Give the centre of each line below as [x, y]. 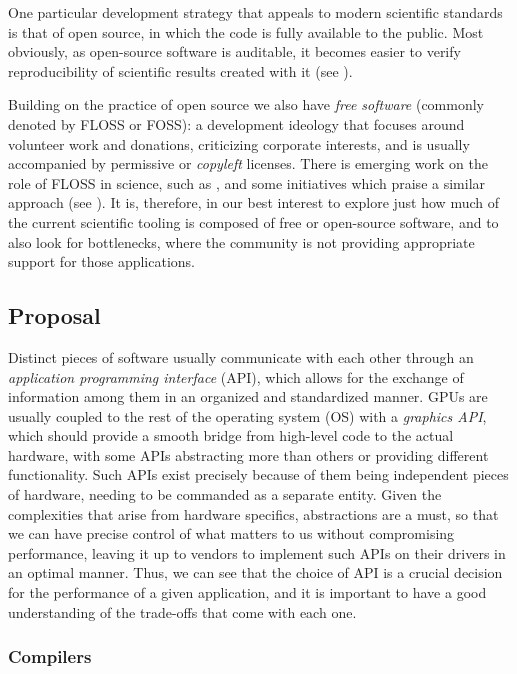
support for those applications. [102, 261]
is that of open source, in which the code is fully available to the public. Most [246, 31]
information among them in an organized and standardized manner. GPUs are [248, 396]
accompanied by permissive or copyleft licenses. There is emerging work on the [248, 163]
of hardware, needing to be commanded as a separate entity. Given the [225, 494]
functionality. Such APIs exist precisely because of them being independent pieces [258, 474]
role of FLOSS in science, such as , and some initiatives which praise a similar [247, 182]
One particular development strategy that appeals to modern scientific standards [255, 12]
